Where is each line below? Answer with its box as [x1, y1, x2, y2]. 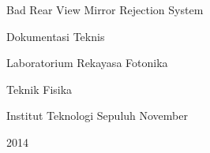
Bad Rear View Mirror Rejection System [6, 2, 204, 17]
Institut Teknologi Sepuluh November [6, 107, 188, 124]
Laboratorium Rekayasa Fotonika [6, 54, 168, 71]
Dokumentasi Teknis [6, 28, 105, 44]
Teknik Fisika [6, 80, 73, 97]
